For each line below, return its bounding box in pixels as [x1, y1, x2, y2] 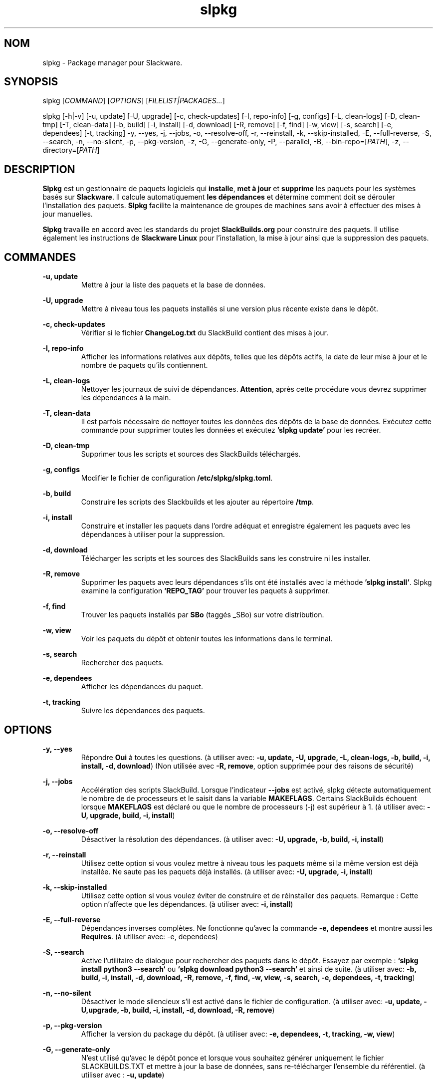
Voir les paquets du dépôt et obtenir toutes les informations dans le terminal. [81, 634, 333, 643]
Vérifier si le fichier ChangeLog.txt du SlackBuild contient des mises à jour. [81, 328, 329, 337]
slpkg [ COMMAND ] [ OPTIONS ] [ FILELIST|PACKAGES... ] [42, 96, 225, 105]
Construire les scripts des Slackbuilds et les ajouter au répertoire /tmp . [81, 498, 314, 507]
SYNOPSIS [4, 75, 58, 88]
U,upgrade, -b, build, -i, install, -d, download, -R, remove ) [81, 1005, 275, 1014]
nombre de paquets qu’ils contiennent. [81, 361, 208, 370]
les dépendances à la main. [81, 393, 171, 402]
